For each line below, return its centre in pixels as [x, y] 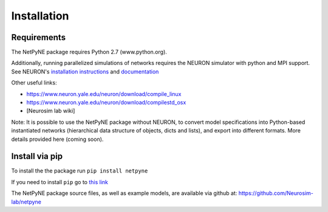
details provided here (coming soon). [57, 139]
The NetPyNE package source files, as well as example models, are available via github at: [124, 193]
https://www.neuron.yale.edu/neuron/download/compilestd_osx [106, 103]
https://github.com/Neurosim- [276, 193]
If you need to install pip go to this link [60, 182]
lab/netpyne [26, 202]
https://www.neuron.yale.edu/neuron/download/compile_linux [104, 94]
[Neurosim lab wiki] [51, 111]
